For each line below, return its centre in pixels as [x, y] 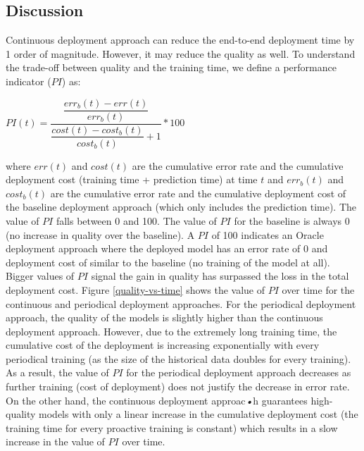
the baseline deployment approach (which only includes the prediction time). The [181, 207]
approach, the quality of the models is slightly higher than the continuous [164, 317]
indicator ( [29, 81]
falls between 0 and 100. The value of [136, 220]
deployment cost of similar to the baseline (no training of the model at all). [168, 262]
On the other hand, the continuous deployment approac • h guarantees [157, 400]
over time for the [318, 289]
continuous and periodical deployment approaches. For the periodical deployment [181, 303]
